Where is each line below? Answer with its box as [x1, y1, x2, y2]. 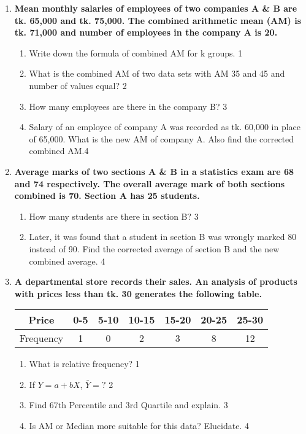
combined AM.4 [29, 144, 89, 157]
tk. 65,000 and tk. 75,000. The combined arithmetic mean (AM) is [14, 14, 302, 26]
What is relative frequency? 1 [29, 357, 140, 370]
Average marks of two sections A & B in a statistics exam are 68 [14, 165, 294, 177]
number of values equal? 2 [29, 79, 127, 91]
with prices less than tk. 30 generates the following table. [14, 287, 262, 300]
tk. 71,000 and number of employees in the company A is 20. [14, 26, 278, 39]
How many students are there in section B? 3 [29, 209, 199, 222]
